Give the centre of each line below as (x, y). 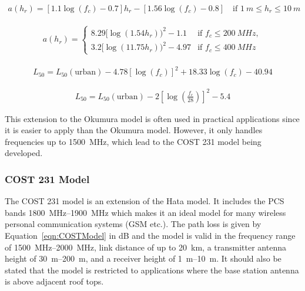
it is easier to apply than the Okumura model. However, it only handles (134, 130)
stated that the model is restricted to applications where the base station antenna (152, 270)
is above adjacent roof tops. (54, 281)
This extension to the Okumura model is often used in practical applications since (152, 118)
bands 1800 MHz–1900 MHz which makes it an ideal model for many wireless (145, 212)
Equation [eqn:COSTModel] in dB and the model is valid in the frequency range (150, 236)
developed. (24, 153)
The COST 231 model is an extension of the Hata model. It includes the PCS (145, 201)
